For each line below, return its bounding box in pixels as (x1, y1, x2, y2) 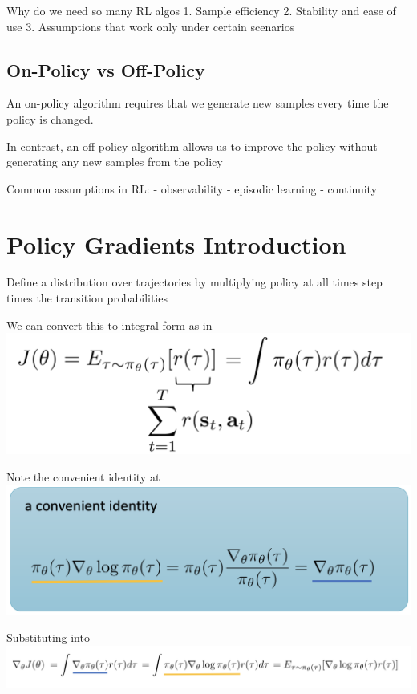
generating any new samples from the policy (6, 153, 223, 170)
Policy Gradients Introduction (6, 227, 346, 260)
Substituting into (6, 629, 90, 646)
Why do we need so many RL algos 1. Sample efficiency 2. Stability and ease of (6, 2, 396, 18)
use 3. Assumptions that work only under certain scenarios (6, 18, 295, 34)
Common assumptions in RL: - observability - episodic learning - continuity (6, 180, 378, 197)
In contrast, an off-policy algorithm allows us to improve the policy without (6, 137, 378, 154)
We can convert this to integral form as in (6, 316, 213, 333)
